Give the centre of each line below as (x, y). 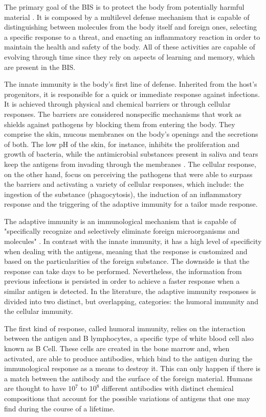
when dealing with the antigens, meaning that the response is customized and (126, 251)
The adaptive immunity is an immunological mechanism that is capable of (120, 221)
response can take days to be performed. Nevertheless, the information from (123, 271)
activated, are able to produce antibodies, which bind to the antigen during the (128, 358)
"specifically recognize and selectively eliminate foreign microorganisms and (122, 231)
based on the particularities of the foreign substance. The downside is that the (127, 261)
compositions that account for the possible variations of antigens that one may (127, 398)
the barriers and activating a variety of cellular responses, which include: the (124, 184)
